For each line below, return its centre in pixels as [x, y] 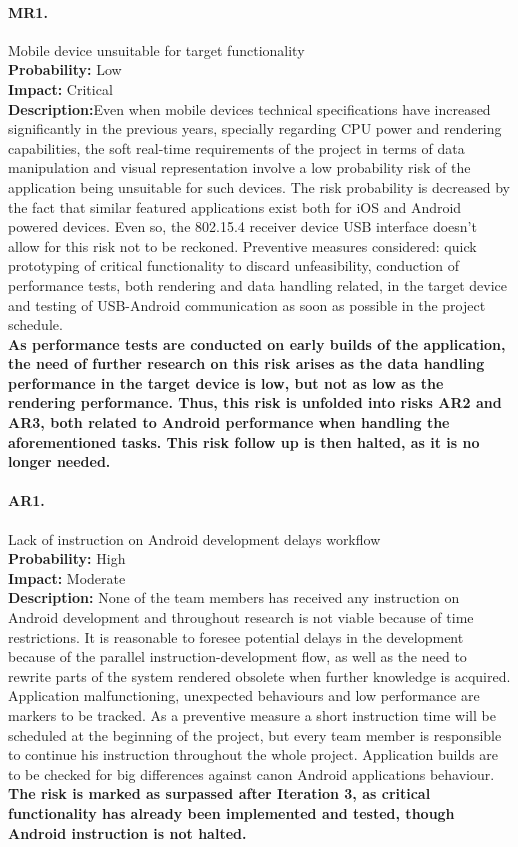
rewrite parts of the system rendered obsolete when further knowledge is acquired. [259, 675]
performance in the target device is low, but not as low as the [226, 382]
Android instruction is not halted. [127, 832]
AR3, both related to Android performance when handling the [229, 422]
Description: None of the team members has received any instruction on [234, 597]
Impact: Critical [60, 88]
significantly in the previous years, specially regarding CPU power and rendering [255, 128]
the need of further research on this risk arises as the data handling [246, 363]
